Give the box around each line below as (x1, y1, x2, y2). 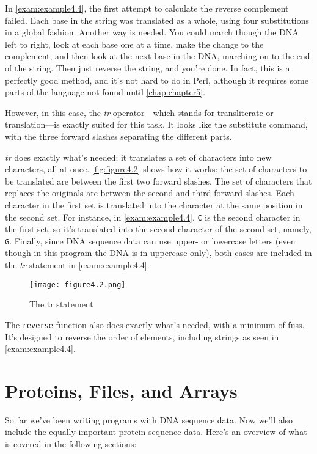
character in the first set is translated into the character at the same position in (5, 198, 303, 211)
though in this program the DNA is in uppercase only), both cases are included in (5, 246, 312, 259)
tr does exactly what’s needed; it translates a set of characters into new (5, 150, 272, 163)
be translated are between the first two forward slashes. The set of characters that (5, 174, 312, 187)
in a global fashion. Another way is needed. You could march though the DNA (5, 26, 299, 38)
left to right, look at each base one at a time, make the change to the (5, 37, 264, 50)
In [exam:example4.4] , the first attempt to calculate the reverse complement (5, 2, 289, 14)
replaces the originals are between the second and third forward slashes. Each (5, 186, 294, 199)
